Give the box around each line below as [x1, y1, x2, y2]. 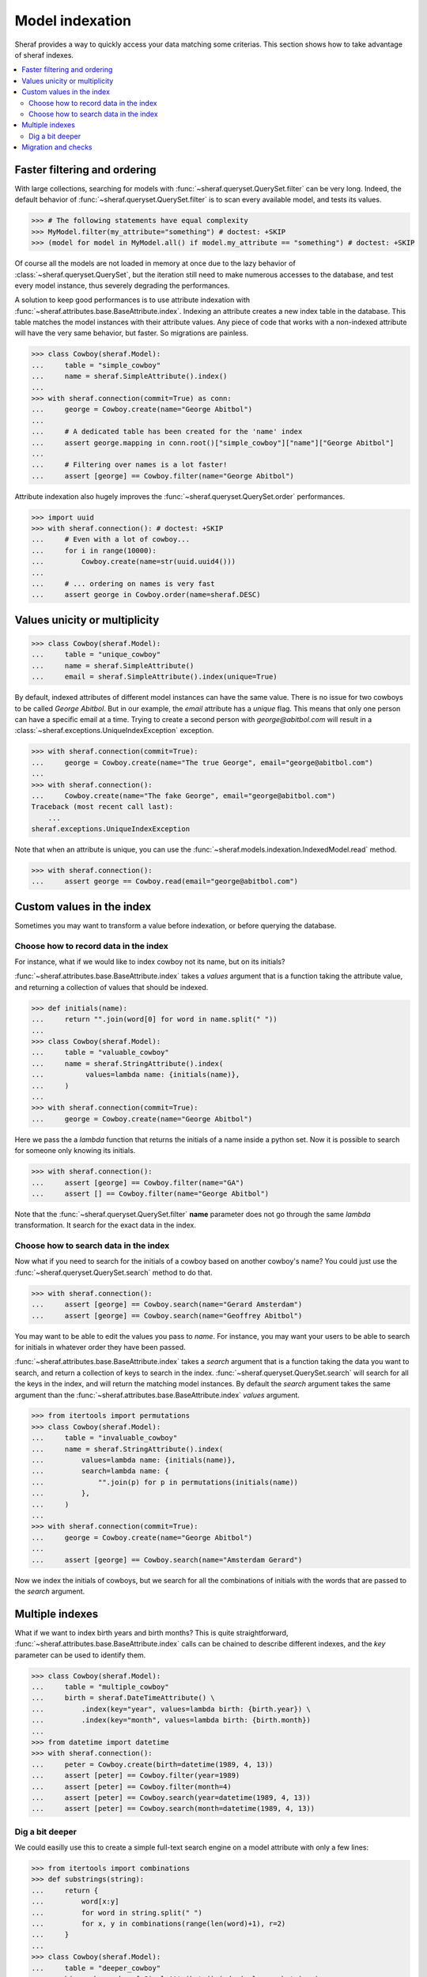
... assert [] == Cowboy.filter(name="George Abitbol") [31, 1189, 270, 1198]
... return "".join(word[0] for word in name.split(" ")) [31, 1015, 278, 1024]
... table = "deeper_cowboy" [31, 1964, 161, 1972]
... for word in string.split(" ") [31, 1908, 203, 1917]
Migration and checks [21, 142, 93, 152]
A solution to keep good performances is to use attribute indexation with [14, 295, 251, 304]
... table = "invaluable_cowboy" [31, 1434, 178, 1442]
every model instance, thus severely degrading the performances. [14, 281, 230, 290]
